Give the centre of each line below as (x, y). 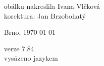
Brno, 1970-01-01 (30, 32)
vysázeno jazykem (31, 58)
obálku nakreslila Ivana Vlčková (52, 6)
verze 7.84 (19, 48)
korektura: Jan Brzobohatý (45, 15)
